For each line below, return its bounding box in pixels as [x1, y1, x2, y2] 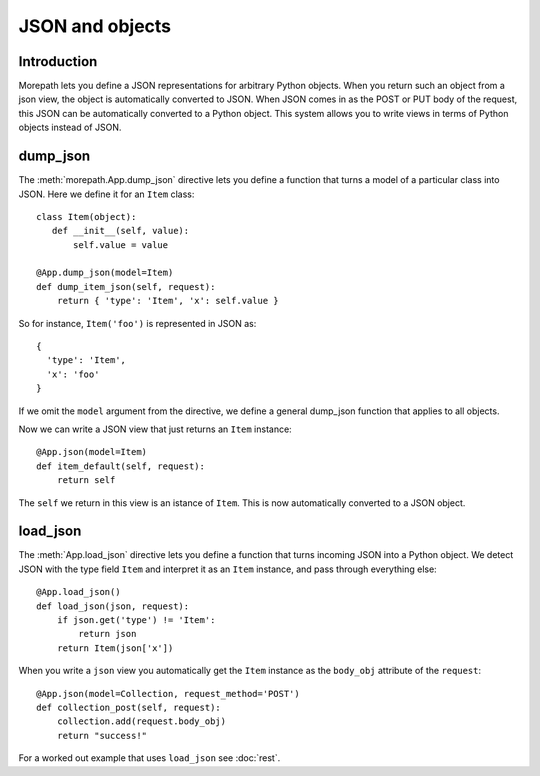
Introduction [18, 53, 98, 70]
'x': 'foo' [46, 368, 100, 380]
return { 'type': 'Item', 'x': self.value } [56, 295, 279, 307]
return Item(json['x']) [56, 642, 174, 654]
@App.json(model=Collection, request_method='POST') [36, 688, 300, 699]
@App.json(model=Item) [36, 446, 148, 458]
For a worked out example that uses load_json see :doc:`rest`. [18, 752, 281, 764]
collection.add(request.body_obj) [56, 716, 227, 727]
